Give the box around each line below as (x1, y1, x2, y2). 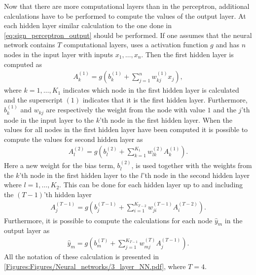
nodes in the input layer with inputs (4, 49, 113, 59)
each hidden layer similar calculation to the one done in (4, 20, 172, 31)
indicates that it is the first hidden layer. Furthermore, (82, 94, 248, 104)
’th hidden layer (43, 189, 92, 200)
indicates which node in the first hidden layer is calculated (63, 85, 239, 95)
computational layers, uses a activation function (64, 39, 208, 50)
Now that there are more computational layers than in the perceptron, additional (4, 1, 250, 11)
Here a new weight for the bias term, (4, 160, 115, 171)
